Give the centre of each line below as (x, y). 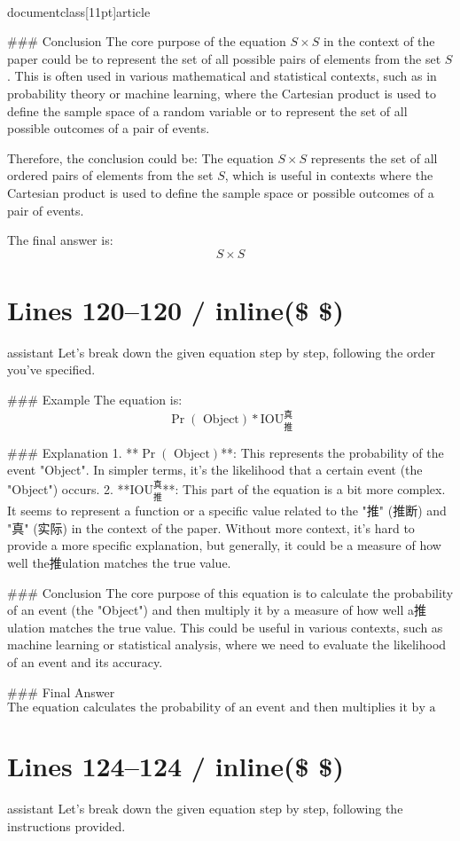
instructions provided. (66, 825)
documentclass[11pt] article (79, 11)
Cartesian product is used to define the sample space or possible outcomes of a (221, 192)
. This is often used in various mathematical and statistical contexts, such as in (222, 76)
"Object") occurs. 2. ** (69, 488)
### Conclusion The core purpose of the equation (147, 41)
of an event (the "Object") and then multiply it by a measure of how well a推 (217, 610)
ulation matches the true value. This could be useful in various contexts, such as (225, 627)
